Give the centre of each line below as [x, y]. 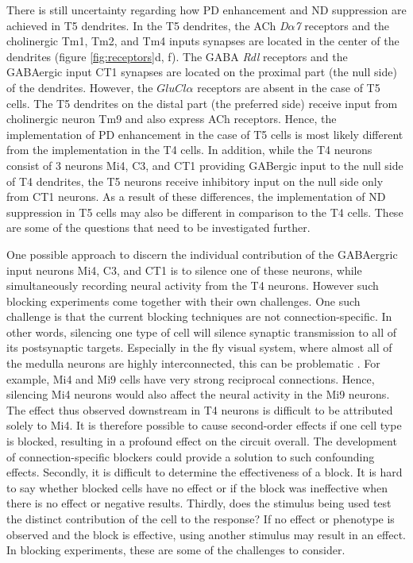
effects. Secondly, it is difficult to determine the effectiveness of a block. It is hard [205, 472]
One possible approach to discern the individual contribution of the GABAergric [202, 254]
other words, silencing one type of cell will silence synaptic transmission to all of [202, 332]
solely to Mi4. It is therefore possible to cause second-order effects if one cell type [204, 425]
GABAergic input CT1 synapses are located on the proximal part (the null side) [202, 72]
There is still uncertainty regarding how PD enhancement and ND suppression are [206, 10]
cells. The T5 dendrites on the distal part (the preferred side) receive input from [202, 103]
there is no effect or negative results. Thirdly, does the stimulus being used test [199, 503]
